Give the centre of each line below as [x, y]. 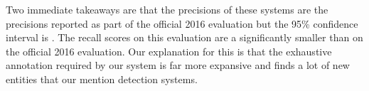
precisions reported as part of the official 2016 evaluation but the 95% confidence [182, 23]
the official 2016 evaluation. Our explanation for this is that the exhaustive [169, 51]
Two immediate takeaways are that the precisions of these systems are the [167, 9]
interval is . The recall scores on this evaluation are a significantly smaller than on [184, 37]
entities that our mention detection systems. [102, 79]
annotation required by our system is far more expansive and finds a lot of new [178, 65]
